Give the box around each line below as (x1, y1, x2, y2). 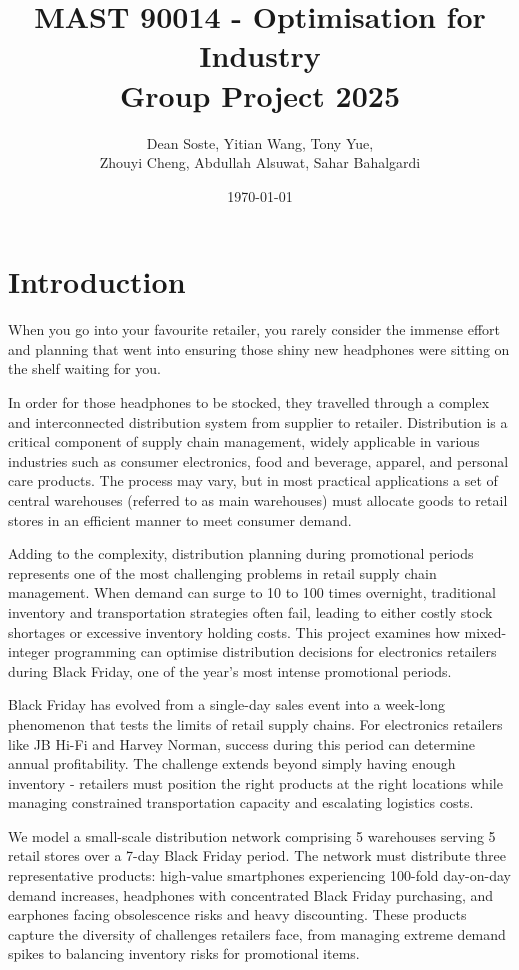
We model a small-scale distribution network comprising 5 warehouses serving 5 (8, 825, 496, 846)
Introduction (8, 261, 186, 302)
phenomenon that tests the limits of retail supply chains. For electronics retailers (8, 713, 503, 734)
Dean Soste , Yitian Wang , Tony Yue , (146, 132, 374, 153)
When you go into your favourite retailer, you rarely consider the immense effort (8, 319, 501, 340)
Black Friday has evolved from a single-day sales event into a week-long (8, 694, 446, 715)
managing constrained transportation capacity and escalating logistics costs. (8, 792, 474, 813)
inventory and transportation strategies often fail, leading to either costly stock (8, 601, 493, 622)
